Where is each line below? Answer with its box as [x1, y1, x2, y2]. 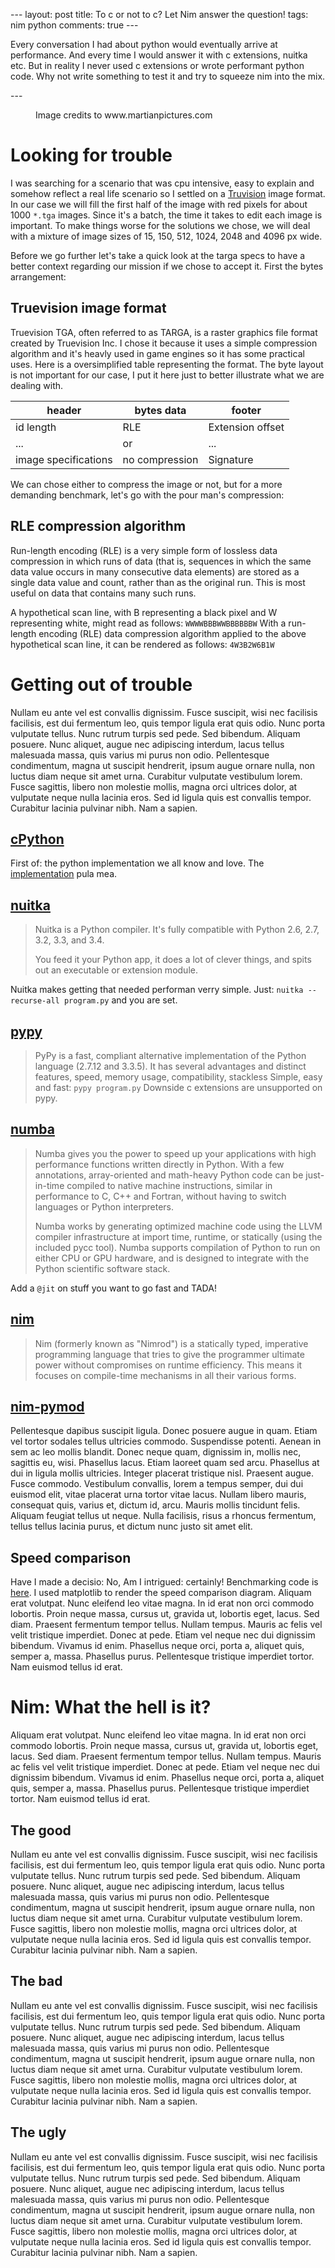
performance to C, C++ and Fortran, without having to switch [34, 1190, 287, 1202]
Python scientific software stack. [34, 1262, 171, 1274]
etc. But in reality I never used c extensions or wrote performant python [10, 60, 305, 71]
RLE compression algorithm [10, 518, 187, 535]
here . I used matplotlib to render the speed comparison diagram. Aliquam [10, 1587, 312, 1599]
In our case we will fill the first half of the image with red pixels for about [10, 198, 308, 210]
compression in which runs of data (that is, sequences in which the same [10, 555, 312, 567]
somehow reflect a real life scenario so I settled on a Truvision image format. [10, 187, 326, 199]
